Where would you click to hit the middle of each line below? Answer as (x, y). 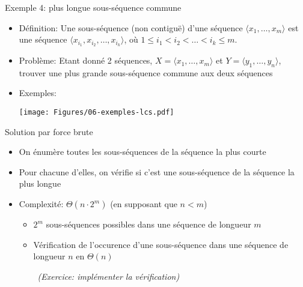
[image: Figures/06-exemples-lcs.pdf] (96, 113)
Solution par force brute (49, 131)
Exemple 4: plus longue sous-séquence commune (93, 7)
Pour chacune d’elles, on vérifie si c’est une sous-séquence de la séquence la (157, 171)
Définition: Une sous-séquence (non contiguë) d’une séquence (131, 27)
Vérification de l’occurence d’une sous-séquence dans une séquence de (161, 244)
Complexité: (41, 204)
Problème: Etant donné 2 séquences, (86, 60)
